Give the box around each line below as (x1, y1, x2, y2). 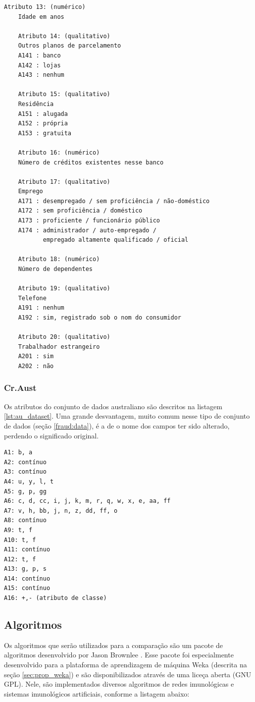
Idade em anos (18, 13, 64, 20)
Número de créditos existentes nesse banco (18, 159, 164, 166)
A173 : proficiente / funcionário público (18, 217, 160, 224)
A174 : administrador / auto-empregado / (18, 226, 156, 234)
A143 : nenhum (18, 71, 64, 79)
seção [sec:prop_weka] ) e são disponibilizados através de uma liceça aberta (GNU (4, 669, 252, 679)
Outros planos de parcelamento (18, 42, 121, 50)
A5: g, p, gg (4, 487, 47, 495)
